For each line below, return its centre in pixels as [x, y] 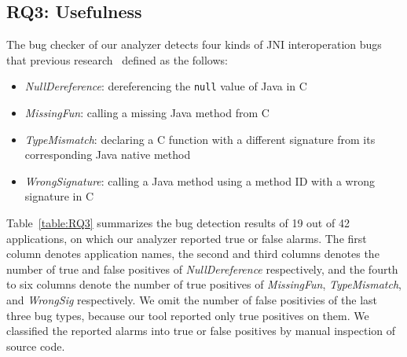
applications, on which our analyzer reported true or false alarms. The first [187, 238]
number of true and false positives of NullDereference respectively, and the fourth [202, 269]
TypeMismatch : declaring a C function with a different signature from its [200, 139]
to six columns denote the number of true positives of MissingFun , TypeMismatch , [204, 284]
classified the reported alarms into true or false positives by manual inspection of [201, 331]
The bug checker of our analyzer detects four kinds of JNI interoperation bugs [194, 44]
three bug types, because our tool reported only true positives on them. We [188, 315]
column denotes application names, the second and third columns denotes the [193, 254]
